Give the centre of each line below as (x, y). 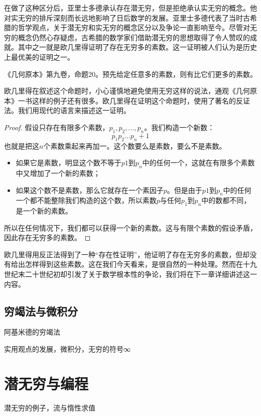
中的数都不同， (226, 200)
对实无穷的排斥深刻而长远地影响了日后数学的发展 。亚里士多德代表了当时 (123, 17)
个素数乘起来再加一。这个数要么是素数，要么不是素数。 (135, 145)
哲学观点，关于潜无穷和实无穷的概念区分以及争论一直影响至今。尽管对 (134, 27)
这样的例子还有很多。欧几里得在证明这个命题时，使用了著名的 (134, 100)
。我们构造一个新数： (179, 127)
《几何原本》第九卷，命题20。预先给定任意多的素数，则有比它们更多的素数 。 (130, 74)
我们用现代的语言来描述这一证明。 (74, 110)
